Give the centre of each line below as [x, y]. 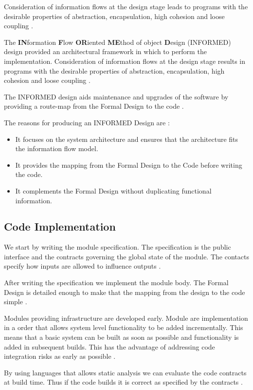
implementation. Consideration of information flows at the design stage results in [125, 61]
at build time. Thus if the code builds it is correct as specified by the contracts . [123, 382]
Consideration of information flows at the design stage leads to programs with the [126, 6]
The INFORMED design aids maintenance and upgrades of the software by [116, 96]
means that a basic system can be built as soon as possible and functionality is [121, 337]
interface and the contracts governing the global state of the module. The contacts [126, 256]
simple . [16, 302]
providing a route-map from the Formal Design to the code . [94, 106]
